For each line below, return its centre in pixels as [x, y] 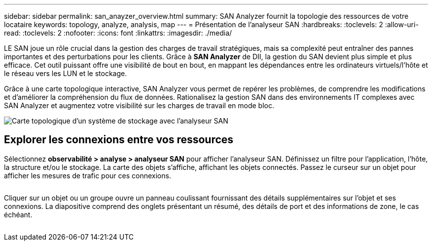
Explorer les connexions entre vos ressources [119, 140]
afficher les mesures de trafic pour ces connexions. [88, 175]
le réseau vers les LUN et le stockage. [66, 73]
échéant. [18, 214]
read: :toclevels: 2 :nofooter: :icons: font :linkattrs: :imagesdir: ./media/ [118, 33]
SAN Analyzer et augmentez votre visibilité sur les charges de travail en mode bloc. [139, 105]
